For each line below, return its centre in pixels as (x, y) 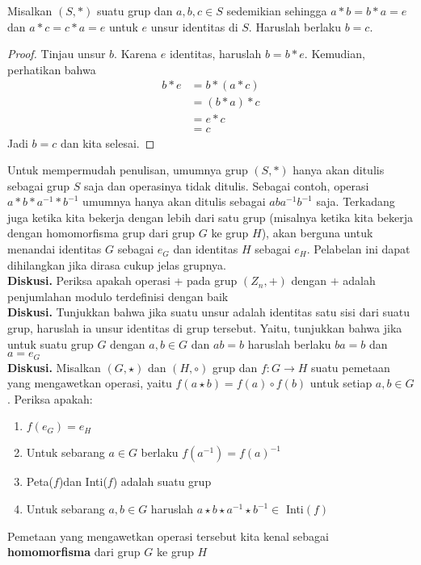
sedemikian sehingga (277, 10)
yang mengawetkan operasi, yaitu (90, 383)
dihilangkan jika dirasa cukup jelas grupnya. (117, 264)
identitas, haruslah (215, 54)
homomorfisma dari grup (74, 552)
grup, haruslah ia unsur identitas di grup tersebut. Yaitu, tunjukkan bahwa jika (205, 328)
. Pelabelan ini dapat (358, 249)
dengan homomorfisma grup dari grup (101, 233)
